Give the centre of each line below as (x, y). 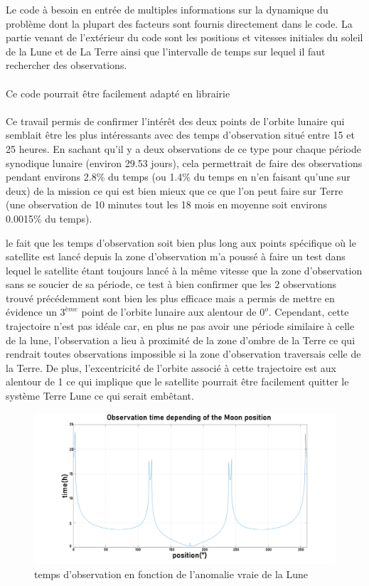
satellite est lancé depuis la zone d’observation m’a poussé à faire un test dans (176, 256)
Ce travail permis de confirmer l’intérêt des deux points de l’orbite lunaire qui (175, 121)
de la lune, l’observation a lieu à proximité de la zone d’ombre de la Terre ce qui (181, 340)
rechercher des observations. (66, 65)
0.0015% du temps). (49, 218)
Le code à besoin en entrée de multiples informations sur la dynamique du (167, 9)
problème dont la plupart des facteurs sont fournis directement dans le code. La (179, 23)
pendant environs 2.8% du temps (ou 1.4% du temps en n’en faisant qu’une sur (178, 177)
